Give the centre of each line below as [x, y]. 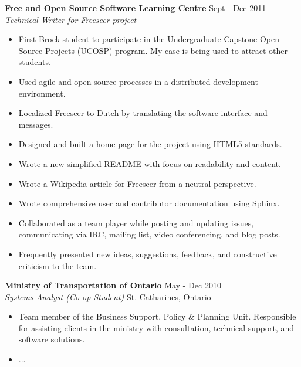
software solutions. [52, 339]
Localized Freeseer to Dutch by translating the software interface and [143, 113]
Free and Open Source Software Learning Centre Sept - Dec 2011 [136, 8]
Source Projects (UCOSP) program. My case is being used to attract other [153, 50]
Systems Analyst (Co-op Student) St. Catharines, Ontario [108, 296]
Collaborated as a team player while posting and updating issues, [136, 222]
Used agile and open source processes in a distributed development [138, 81]
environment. [42, 93]
